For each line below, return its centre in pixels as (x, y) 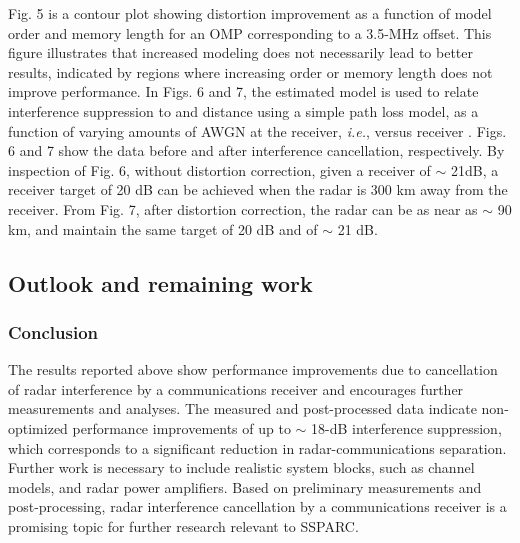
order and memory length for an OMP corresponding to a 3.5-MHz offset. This (250, 32)
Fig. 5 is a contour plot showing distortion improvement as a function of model (250, 13)
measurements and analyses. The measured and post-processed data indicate (242, 408)
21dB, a (475, 169)
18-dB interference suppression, (406, 427)
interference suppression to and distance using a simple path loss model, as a (243, 110)
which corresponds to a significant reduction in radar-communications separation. (257, 447)
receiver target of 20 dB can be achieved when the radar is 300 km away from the (258, 189)
